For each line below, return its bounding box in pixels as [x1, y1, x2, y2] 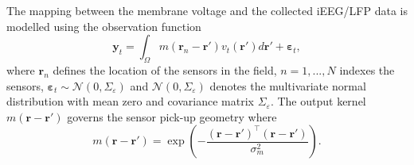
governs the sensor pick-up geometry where [67, 108, 277, 125]
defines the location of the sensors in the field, [53, 61, 277, 78]
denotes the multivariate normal [209, 77, 366, 94]
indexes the [339, 61, 395, 78]
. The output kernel [270, 93, 366, 109]
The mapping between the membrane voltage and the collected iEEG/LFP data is [6, 2, 408, 18]
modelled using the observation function [6, 17, 201, 34]
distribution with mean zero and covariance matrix [6, 93, 254, 109]
